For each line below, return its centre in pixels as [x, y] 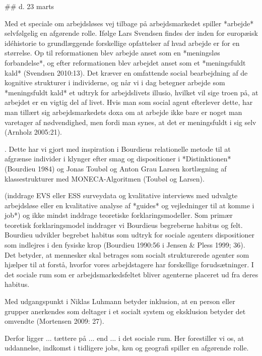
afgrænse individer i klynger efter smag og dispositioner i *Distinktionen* [118, 159]
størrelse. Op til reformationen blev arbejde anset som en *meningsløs [112, 53]
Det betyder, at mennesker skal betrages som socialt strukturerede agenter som [127, 254]
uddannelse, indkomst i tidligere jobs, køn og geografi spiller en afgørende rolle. [127, 348]
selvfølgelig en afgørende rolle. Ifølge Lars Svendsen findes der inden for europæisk [131, 33]
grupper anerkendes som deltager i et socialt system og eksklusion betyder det [125, 311]
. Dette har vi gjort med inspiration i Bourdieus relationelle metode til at [118, 149]
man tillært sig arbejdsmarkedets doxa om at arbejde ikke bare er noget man [123, 112]
